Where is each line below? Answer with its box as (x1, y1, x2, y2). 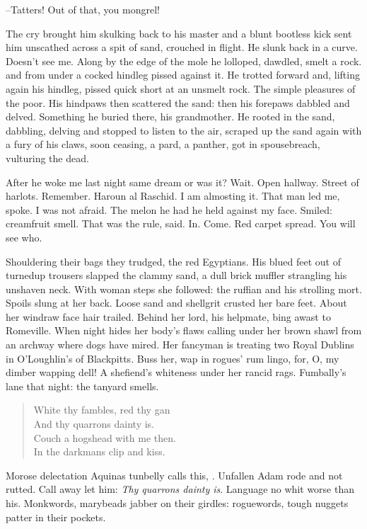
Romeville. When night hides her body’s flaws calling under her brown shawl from (6, 323, 362, 338)
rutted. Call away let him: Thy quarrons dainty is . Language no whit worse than (6, 482, 355, 496)
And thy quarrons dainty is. (33, 416, 155, 431)
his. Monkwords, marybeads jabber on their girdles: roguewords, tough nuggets (6, 496, 349, 510)
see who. (6, 229, 42, 244)
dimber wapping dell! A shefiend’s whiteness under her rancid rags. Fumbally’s (6, 365, 346, 380)
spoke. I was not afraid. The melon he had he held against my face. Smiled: (6, 202, 332, 217)
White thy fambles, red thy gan (33, 402, 170, 417)
